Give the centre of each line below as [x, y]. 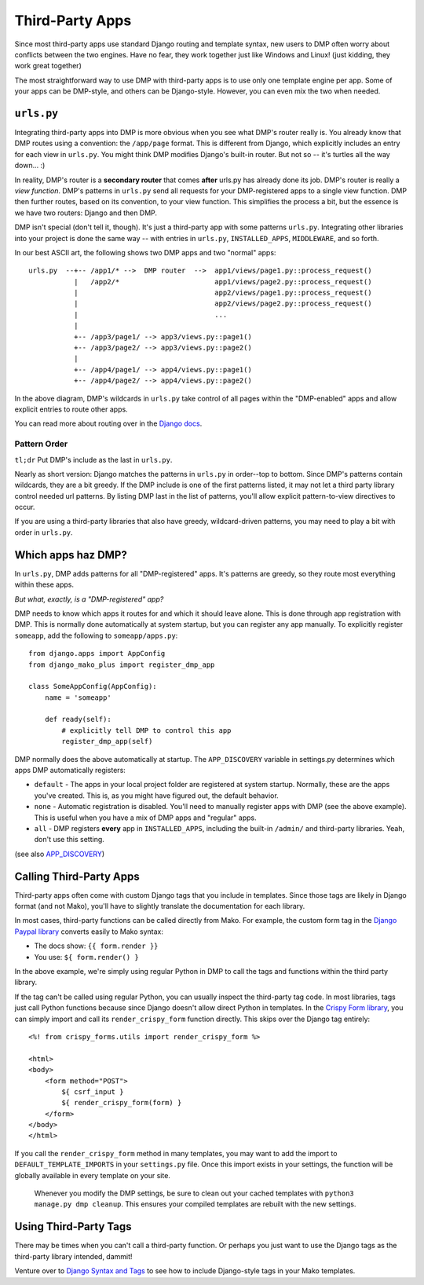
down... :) [30, 166]
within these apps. [44, 584]
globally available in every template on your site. [92, 1175]
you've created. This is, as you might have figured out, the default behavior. [156, 795]
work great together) [48, 66]
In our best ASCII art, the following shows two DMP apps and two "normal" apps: [145, 252]
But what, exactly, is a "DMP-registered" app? [89, 599]
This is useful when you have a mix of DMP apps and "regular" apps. [145, 818]
